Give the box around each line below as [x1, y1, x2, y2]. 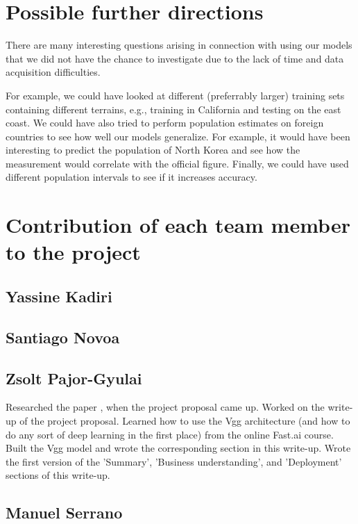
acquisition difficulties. [6, 65, 101, 79]
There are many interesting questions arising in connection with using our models [6, 38, 352, 52]
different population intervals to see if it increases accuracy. [6, 170, 257, 184]
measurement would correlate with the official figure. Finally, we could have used [6, 156, 349, 170]
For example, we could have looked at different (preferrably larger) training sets [6, 88, 345, 102]
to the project [6, 238, 141, 266]
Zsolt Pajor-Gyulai [6, 367, 142, 388]
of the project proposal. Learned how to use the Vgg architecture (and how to [19, 413, 350, 427]
